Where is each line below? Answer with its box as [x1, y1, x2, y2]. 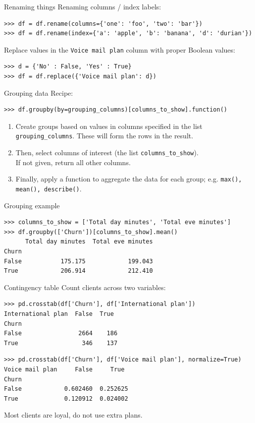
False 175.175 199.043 [4, 257, 153, 265]
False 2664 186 [4, 330, 118, 337]
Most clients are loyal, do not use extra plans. [4, 410, 143, 420]
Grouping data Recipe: [4, 87, 73, 98]
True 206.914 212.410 [4, 267, 153, 275]
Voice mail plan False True [4, 365, 125, 373]
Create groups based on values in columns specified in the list [15, 121, 203, 131]
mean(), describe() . [15, 183, 82, 193]
